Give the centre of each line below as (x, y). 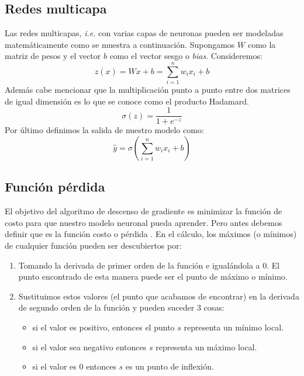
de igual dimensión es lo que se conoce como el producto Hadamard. (127, 101)
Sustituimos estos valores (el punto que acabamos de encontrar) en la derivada (159, 296)
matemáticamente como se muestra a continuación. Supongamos (120, 44)
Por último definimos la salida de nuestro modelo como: (104, 130)
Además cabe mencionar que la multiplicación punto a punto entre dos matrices (148, 90)
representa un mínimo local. (234, 327)
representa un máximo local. (206, 347)
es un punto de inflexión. (170, 366)
